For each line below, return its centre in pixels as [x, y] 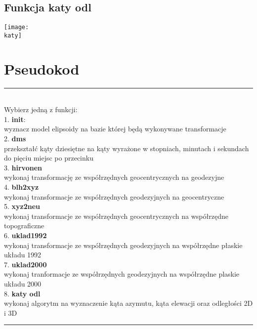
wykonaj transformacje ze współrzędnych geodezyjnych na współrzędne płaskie [123, 245]
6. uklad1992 [25, 235]
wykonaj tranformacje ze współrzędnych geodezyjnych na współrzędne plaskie [122, 274]
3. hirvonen [23, 167]
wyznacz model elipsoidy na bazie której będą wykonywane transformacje [115, 129]
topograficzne [24, 226]
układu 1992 [23, 255]
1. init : [15, 119]
